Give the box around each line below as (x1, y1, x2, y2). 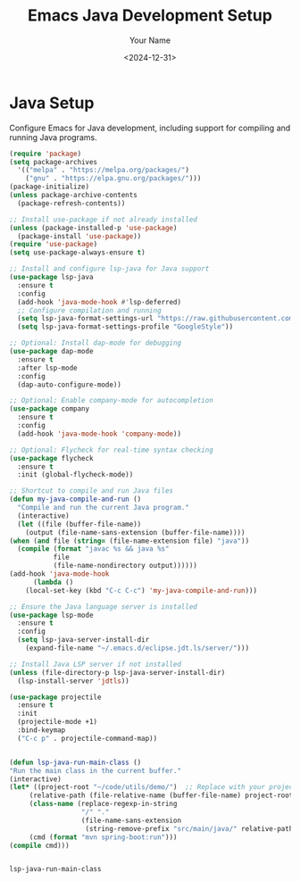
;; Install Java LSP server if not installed (9, 660, 181, 669)
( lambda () (32, 578, 74, 587)
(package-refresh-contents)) (17, 198, 126, 208)
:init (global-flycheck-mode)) (17, 470, 134, 479)
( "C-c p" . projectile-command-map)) (17, 734, 158, 743)
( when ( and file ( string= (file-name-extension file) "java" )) (9, 537, 250, 545)
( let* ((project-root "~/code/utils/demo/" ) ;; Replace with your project (9, 783, 297, 792)
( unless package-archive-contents (9, 191, 138, 200)
